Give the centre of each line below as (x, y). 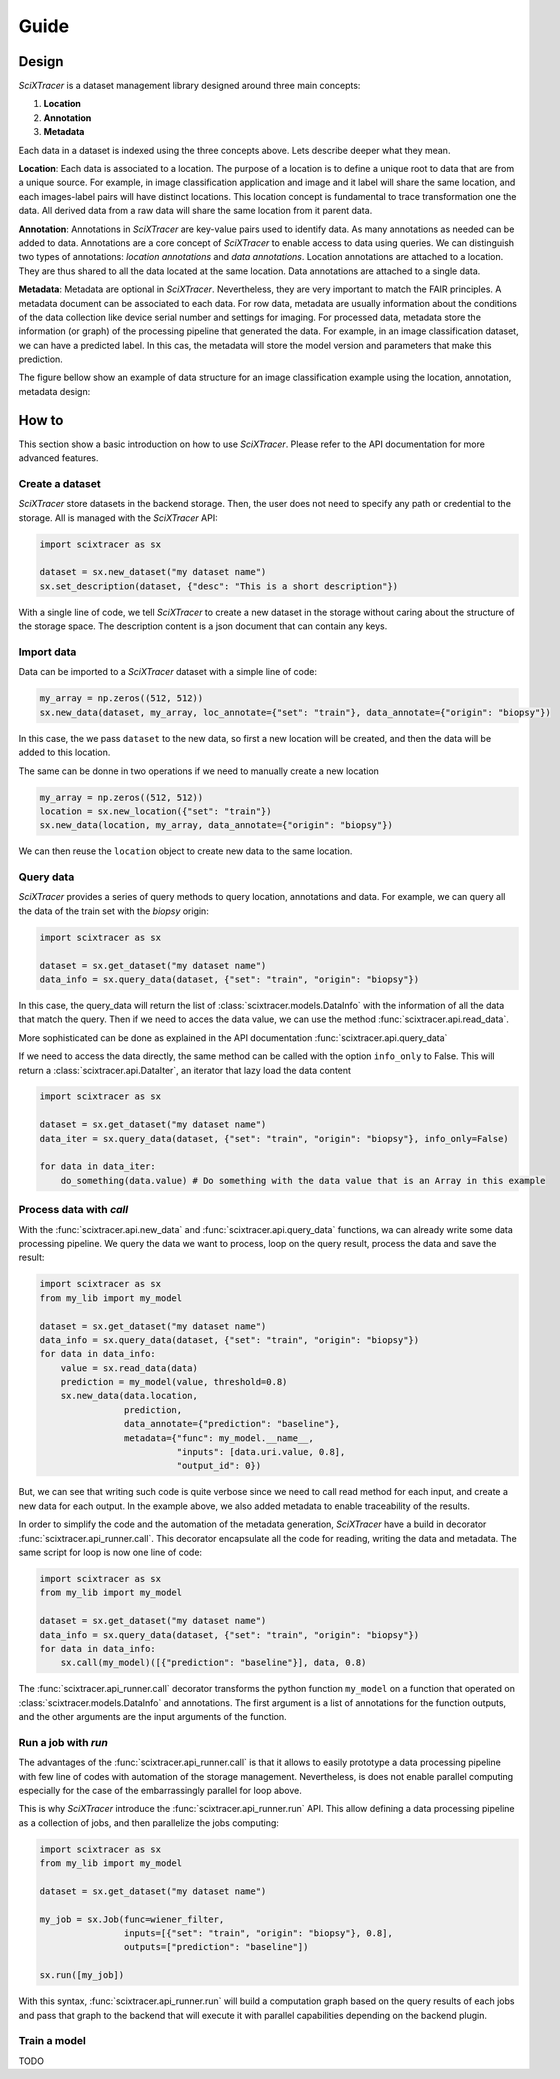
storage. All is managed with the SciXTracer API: (118, 517)
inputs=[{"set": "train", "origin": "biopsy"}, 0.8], (258, 1933)
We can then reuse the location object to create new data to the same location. (185, 851)
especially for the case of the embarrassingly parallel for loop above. (160, 1790)
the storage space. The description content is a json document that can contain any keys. (203, 626)
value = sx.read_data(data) (129, 1368)
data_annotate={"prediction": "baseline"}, (232, 1424)
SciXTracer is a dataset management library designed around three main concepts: (189, 86)
